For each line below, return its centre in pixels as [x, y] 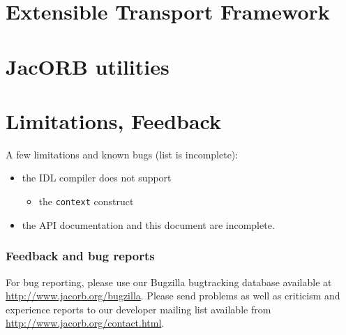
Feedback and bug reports [80, 256]
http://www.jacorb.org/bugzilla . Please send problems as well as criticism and [173, 296]
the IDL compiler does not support [97, 178]
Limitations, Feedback [113, 120]
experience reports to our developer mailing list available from [138, 309]
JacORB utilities [88, 66]
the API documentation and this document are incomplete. [148, 224]
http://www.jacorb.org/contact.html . [85, 323]
